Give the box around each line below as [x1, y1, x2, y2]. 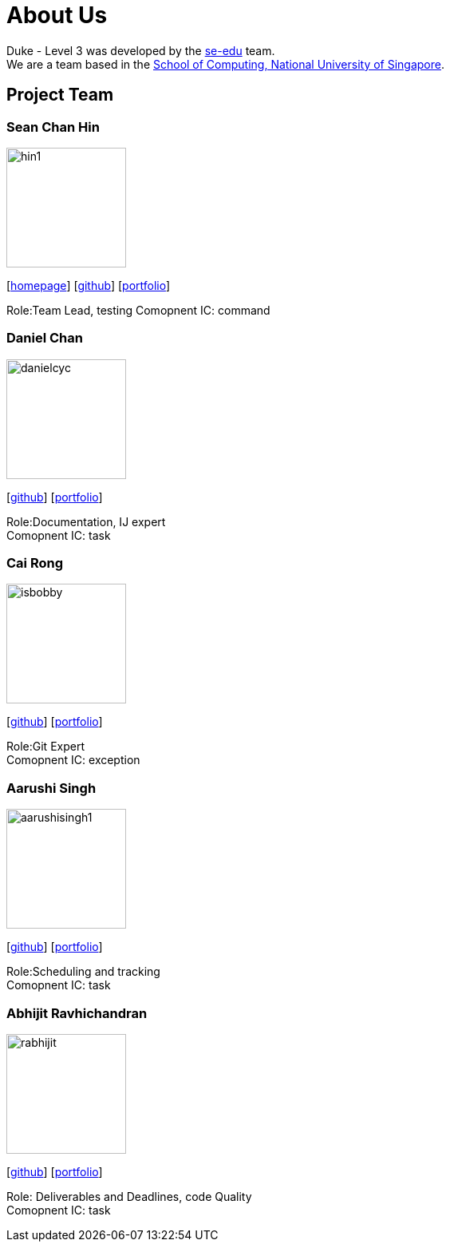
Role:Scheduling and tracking [6, 965, 160, 979]
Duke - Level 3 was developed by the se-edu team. [6, 43, 275, 57]
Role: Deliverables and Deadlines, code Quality [6, 1189, 252, 1203]
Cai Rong [6, 555, 64, 572]
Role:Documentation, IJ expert [6, 514, 166, 529]
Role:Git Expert [6, 739, 85, 754]
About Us [6, 2, 108, 29]
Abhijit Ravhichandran [6, 1004, 148, 1021]
